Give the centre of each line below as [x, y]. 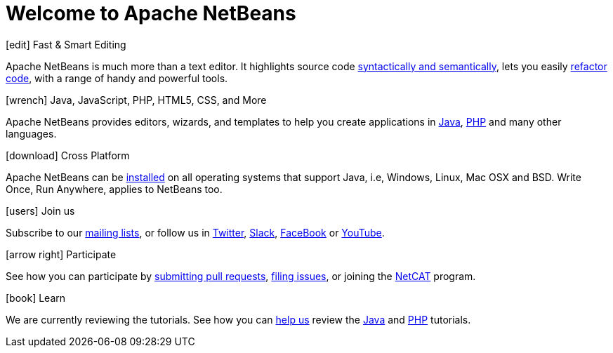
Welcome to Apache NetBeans [151, 13]
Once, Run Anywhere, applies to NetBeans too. [114, 189]
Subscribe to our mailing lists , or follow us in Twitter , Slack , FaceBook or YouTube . [195, 232]
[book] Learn [36, 298]
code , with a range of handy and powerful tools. [117, 78]
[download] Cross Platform [68, 155]
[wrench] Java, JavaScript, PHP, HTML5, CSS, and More [136, 100]
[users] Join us [40, 211]
